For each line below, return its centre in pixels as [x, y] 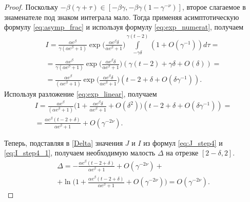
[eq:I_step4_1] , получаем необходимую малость [80, 153]
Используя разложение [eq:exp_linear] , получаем [81, 93]
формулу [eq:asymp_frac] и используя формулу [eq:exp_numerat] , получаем [124, 27]
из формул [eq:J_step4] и [183, 142]
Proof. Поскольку [31, 7]
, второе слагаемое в [214, 7]
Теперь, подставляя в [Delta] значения [64, 142]
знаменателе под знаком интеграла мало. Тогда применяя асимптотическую [122, 17]
